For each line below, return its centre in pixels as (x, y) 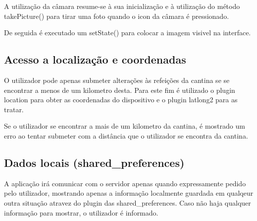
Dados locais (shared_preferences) (94, 162)
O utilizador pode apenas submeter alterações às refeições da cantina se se (117, 80)
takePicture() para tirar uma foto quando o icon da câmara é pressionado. (117, 16)
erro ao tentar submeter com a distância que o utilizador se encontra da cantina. (126, 135)
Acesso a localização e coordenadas (95, 59)
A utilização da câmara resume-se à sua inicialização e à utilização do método (122, 6)
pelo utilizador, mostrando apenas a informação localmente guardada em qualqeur (129, 193)
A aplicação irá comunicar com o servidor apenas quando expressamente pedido (125, 183)
